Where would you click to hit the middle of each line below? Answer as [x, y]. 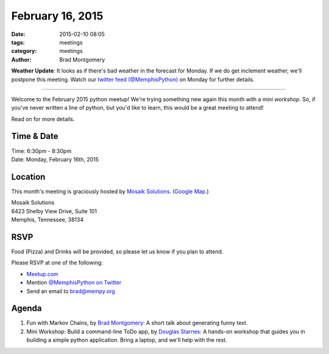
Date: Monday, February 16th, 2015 [55, 159]
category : [24, 51]
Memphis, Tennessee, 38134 [48, 220]
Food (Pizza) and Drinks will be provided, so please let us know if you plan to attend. [117, 251]
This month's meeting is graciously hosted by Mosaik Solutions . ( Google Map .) [110, 191]
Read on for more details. [43, 119]
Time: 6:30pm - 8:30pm [41, 151]
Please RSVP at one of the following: [57, 263]
